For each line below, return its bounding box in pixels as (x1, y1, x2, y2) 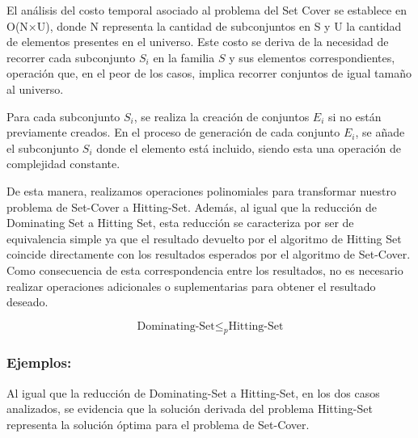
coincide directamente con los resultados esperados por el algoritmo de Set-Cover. (6, 246, 411, 263)
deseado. (6, 293, 49, 310)
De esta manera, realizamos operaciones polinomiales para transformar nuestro (6, 182, 397, 199)
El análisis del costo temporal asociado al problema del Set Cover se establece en (6, 2, 407, 18)
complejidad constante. (6, 155, 120, 172)
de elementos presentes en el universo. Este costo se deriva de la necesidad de (6, 33, 389, 50)
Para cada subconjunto (6, 107, 120, 124)
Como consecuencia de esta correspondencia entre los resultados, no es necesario (6, 261, 403, 278)
